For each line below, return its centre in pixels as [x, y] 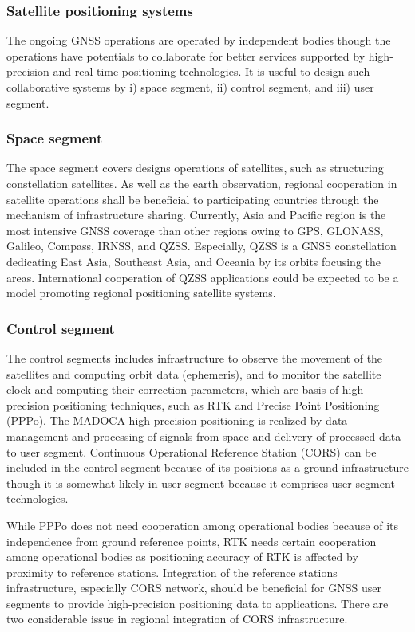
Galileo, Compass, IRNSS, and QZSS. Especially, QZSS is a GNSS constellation [202, 246]
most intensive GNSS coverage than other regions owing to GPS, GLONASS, [195, 230]
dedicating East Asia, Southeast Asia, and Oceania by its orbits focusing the [194, 261]
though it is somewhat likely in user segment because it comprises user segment [201, 483]
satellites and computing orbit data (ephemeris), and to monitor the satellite [194, 373]
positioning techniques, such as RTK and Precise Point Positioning [216, 404]
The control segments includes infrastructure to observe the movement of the [195, 357]
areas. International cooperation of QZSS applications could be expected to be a [203, 277]
